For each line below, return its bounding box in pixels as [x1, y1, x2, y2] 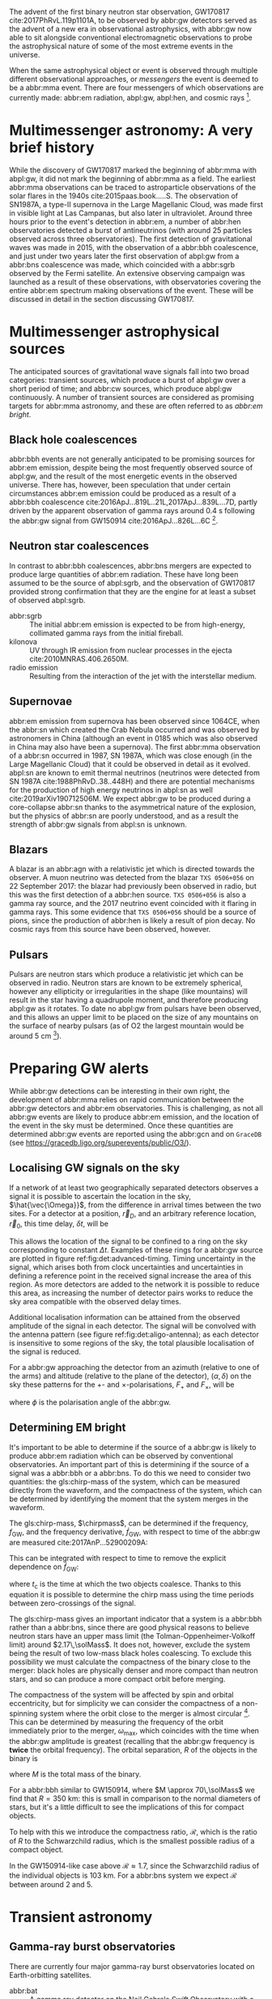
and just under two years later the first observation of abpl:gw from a [9, 251, 240, 261]
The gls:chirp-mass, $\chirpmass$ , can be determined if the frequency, [9, 1518, 249, 1528]
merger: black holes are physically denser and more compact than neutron [9, 1665, 258, 1675]
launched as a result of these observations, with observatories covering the [9, 277, 261, 287]
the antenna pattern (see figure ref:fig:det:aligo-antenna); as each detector [9, 1329, 260, 1339]
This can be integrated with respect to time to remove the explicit [9, 1553, 227, 1563]
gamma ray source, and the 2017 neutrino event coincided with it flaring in [9, 899, 257, 908]
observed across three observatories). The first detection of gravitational [9, 234, 253, 244]
